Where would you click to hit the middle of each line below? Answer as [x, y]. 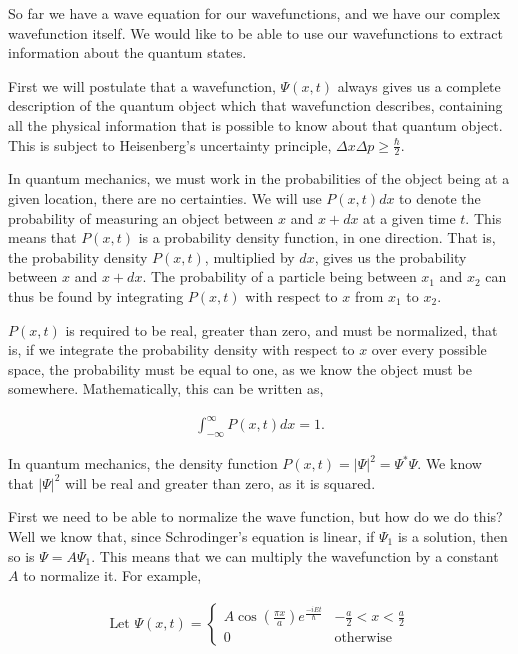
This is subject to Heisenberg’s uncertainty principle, [170, 144]
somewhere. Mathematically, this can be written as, [166, 388]
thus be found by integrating [96, 295]
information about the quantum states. [127, 52]
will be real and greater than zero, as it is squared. [220, 482]
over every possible [429, 349]
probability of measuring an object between [141, 217]
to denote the [440, 197]
